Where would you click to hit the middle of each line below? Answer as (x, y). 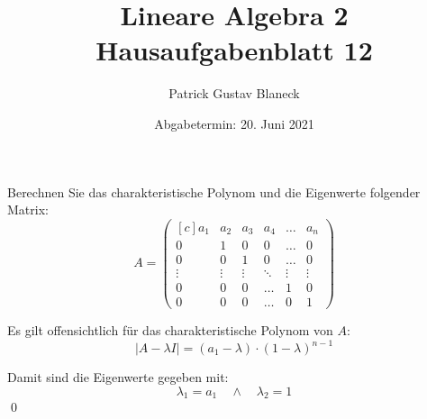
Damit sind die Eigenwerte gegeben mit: (118, 377)
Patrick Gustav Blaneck (234, 93)
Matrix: (28, 209)
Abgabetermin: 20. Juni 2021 (234, 123)
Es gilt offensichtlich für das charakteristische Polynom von (170, 329)
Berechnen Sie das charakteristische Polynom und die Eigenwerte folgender (214, 191)
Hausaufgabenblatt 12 (234, 50)
